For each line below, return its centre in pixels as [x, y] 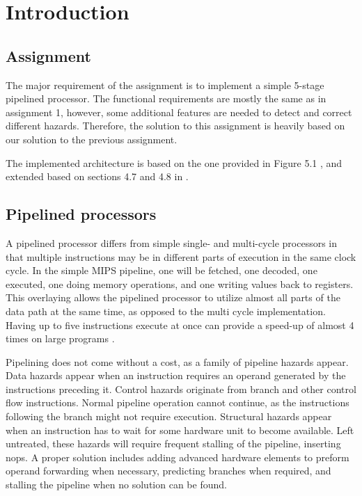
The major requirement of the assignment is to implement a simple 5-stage [165, 85]
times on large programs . [60, 338]
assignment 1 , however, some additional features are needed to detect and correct [179, 112]
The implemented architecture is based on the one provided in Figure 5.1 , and [174, 162]
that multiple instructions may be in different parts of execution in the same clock [181, 256]
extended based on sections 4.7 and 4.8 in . [97, 176]
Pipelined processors [81, 214]
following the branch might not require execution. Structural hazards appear [169, 416]
